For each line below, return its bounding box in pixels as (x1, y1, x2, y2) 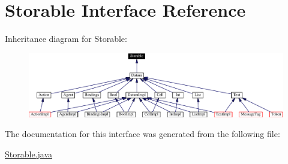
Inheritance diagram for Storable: (5, 32, 127, 45)
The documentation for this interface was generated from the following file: (5, 127, 280, 140)
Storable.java (5, 147, 53, 160)
